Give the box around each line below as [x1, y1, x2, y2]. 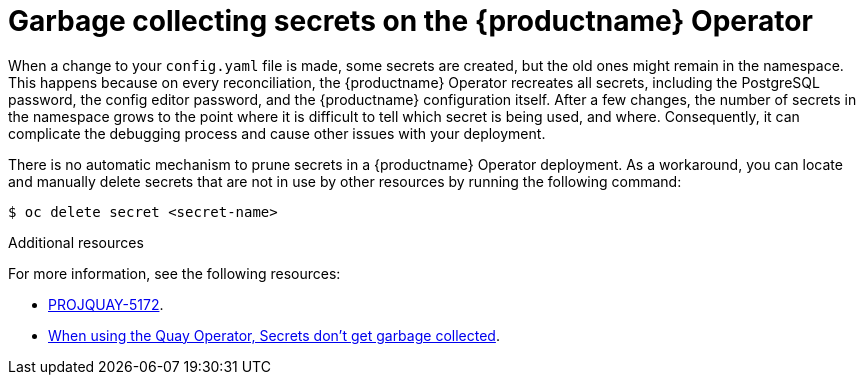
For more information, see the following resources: [8, 264, 341, 282]
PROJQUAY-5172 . [48, 295, 164, 313]
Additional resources [8, 233, 144, 251]
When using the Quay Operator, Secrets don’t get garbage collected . [48, 326, 500, 344]
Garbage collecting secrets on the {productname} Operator [8, 4, 813, 38]
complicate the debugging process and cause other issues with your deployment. [8, 124, 546, 142]
